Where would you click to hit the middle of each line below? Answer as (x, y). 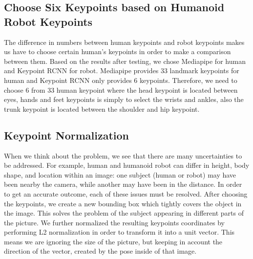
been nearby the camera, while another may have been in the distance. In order (123, 184)
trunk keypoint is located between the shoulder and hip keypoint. (102, 109)
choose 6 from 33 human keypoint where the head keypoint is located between (121, 90)
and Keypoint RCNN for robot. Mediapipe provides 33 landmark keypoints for (122, 70)
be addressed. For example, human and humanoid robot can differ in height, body (127, 165)
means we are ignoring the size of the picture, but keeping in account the (113, 241)
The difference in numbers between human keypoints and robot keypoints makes (124, 42)
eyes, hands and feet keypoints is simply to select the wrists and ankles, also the (124, 99)
